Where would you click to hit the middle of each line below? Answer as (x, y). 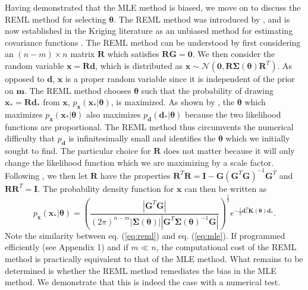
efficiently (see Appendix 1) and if (67, 247)
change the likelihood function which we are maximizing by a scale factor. (139, 162)
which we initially (258, 138)
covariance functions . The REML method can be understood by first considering (153, 42)
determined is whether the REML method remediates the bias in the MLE (141, 270)
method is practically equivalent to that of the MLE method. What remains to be (154, 258)
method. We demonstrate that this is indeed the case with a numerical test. (143, 282)
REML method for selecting (56, 19)
